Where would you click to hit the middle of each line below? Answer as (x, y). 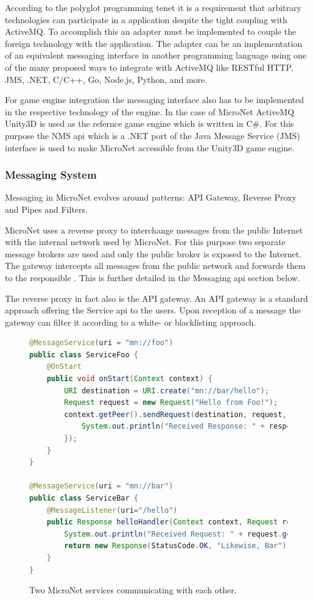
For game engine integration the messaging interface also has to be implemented (154, 100)
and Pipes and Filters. (46, 209)
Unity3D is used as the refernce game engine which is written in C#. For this (149, 123)
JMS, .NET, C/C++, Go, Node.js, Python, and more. (106, 79)
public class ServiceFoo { (84, 355)
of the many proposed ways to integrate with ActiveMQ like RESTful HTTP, (149, 67)
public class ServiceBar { (84, 498)
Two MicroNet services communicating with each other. (133, 590)
